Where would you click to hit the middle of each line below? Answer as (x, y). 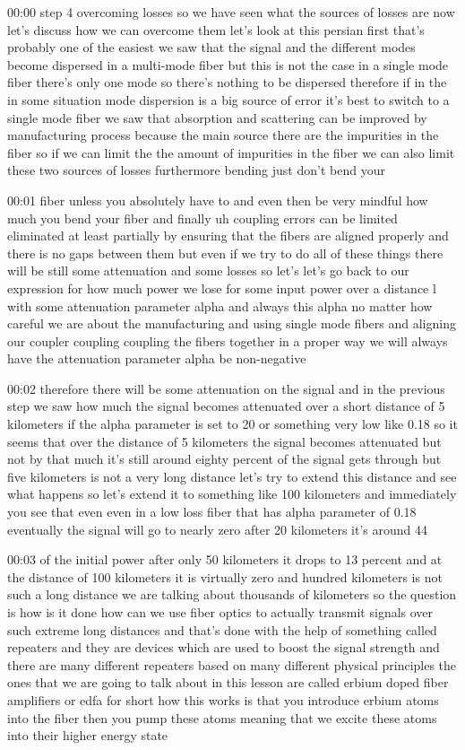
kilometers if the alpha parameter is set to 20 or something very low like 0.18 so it (232, 424)
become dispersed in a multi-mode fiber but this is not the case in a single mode (228, 64)
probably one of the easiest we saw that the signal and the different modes (211, 47)
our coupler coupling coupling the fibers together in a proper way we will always (228, 340)
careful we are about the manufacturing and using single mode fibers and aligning (232, 323)
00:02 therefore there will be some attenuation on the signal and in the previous (226, 388)
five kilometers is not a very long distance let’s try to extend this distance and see (232, 476)
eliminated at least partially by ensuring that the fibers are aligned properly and (228, 235)
